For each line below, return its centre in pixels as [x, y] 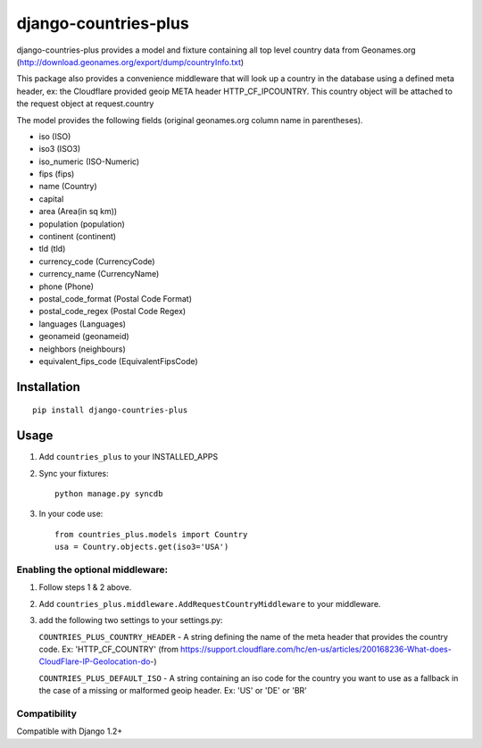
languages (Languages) [83, 324]
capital [51, 199]
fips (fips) [57, 174]
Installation [48, 387]
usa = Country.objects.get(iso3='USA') [142, 547]
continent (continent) [77, 237]
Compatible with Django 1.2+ [70, 731]
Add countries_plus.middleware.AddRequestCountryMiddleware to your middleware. [210, 603]
